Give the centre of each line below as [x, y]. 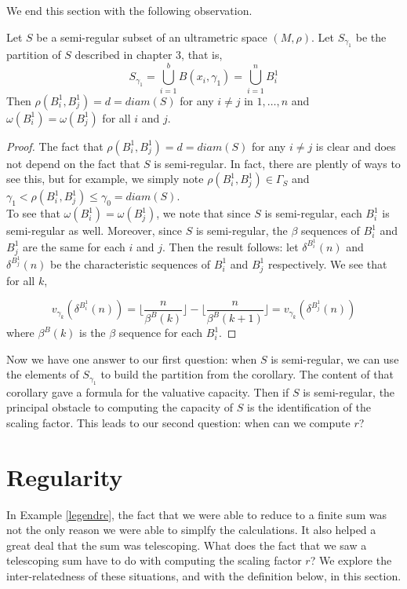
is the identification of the [309, 407]
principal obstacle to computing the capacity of [120, 407]
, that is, [202, 54]
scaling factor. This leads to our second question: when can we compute [178, 422]
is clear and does [356, 146]
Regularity [65, 476]
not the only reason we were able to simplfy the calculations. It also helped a [191, 530]
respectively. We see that [327, 263]
